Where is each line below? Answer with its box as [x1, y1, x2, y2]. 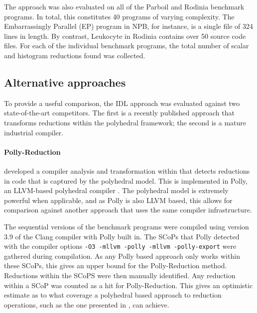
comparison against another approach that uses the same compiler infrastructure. [4, 205, 252, 215]
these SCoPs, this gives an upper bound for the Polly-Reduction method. [4, 260, 227, 271]
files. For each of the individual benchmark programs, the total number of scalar [4, 40, 249, 51]
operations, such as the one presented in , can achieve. [4, 299, 169, 310]
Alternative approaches [4, 74, 126, 90]
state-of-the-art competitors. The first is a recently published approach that [4, 107, 235, 118]
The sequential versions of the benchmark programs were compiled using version [4, 221, 249, 231]
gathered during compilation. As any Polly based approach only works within [4, 250, 240, 261]
